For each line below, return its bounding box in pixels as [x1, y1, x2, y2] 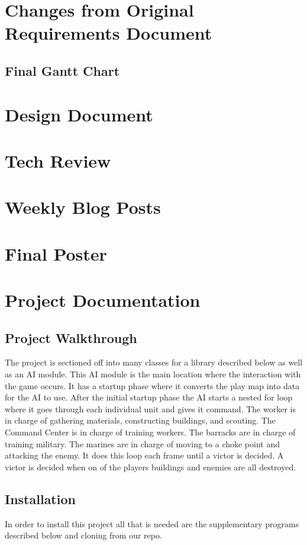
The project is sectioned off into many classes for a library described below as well [5, 356, 303, 368]
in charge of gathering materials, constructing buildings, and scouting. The [5, 414, 276, 427]
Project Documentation [5, 288, 201, 312]
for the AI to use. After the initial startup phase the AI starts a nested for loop [5, 391, 293, 403]
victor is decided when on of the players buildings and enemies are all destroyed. [5, 460, 296, 473]
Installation [5, 489, 76, 508]
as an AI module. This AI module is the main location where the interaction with [5, 368, 301, 380]
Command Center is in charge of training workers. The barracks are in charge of [5, 425, 296, 438]
